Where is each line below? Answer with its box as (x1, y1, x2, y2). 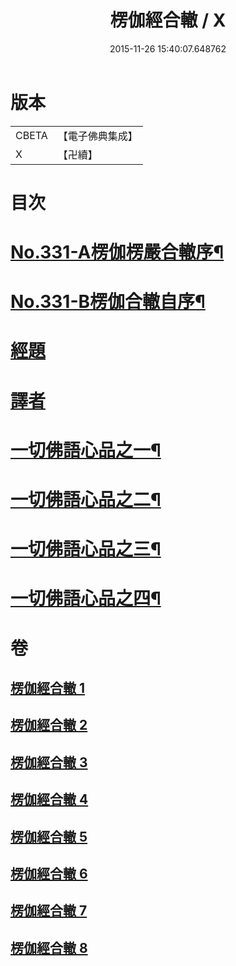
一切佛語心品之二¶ (10, 489, 162, 511)
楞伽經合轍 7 (10, 902, 88, 920)
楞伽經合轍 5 (10, 828, 88, 845)
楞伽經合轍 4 (10, 791, 89, 808)
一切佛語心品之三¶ (10, 538, 162, 561)
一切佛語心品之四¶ (10, 587, 162, 610)
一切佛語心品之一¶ (10, 439, 162, 461)
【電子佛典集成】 (57, 129, 138, 143)
